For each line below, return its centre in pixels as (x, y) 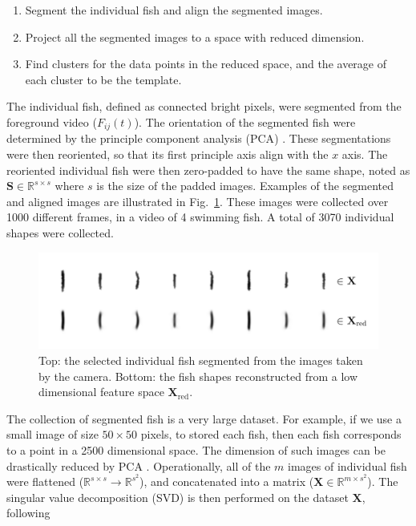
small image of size (53, 434)
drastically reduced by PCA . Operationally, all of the (139, 465)
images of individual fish (347, 465)
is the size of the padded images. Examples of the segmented (245, 186)
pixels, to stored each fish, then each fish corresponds (271, 434)
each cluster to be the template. (103, 79)
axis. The (365, 154)
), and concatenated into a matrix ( (227, 481)
